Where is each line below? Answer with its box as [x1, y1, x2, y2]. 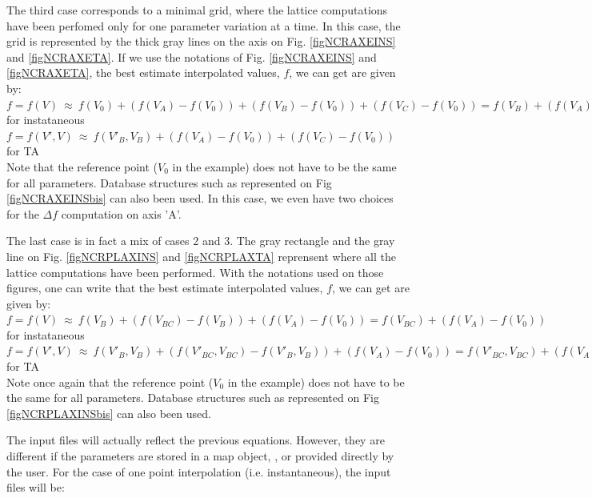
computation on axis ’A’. [61, 205, 182, 222]
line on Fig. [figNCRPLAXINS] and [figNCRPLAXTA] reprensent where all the [6, 247, 396, 264]
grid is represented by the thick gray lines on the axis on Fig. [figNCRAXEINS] [6, 33, 396, 50]
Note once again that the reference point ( [6, 373, 214, 390]
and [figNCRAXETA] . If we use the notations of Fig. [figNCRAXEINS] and [6, 48, 377, 65]
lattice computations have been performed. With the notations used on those [6, 263, 384, 280]
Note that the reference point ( [6, 158, 158, 175]
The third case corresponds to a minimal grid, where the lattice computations [6, 2, 388, 18]
